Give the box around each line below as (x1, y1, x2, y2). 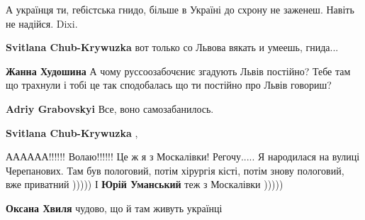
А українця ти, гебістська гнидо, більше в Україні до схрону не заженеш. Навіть (6, 2, 354, 16)
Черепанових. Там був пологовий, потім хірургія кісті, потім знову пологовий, (6, 163, 344, 177)
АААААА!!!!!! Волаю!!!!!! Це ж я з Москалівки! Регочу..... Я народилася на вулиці (6, 149, 360, 164)
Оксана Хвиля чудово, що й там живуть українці (6, 200, 223, 215)
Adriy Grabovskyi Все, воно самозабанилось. (6, 101, 214, 116)
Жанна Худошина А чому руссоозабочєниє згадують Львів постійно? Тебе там (6, 63, 351, 78)
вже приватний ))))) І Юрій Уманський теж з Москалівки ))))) (6, 177, 283, 192)
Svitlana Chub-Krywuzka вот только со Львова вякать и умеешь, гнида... (6, 40, 339, 55)
